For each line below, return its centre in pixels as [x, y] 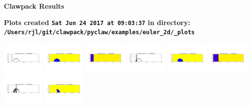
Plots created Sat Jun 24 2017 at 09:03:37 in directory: [97, 22]
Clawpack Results [34, 6]
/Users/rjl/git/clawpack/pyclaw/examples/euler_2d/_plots [99, 33]
